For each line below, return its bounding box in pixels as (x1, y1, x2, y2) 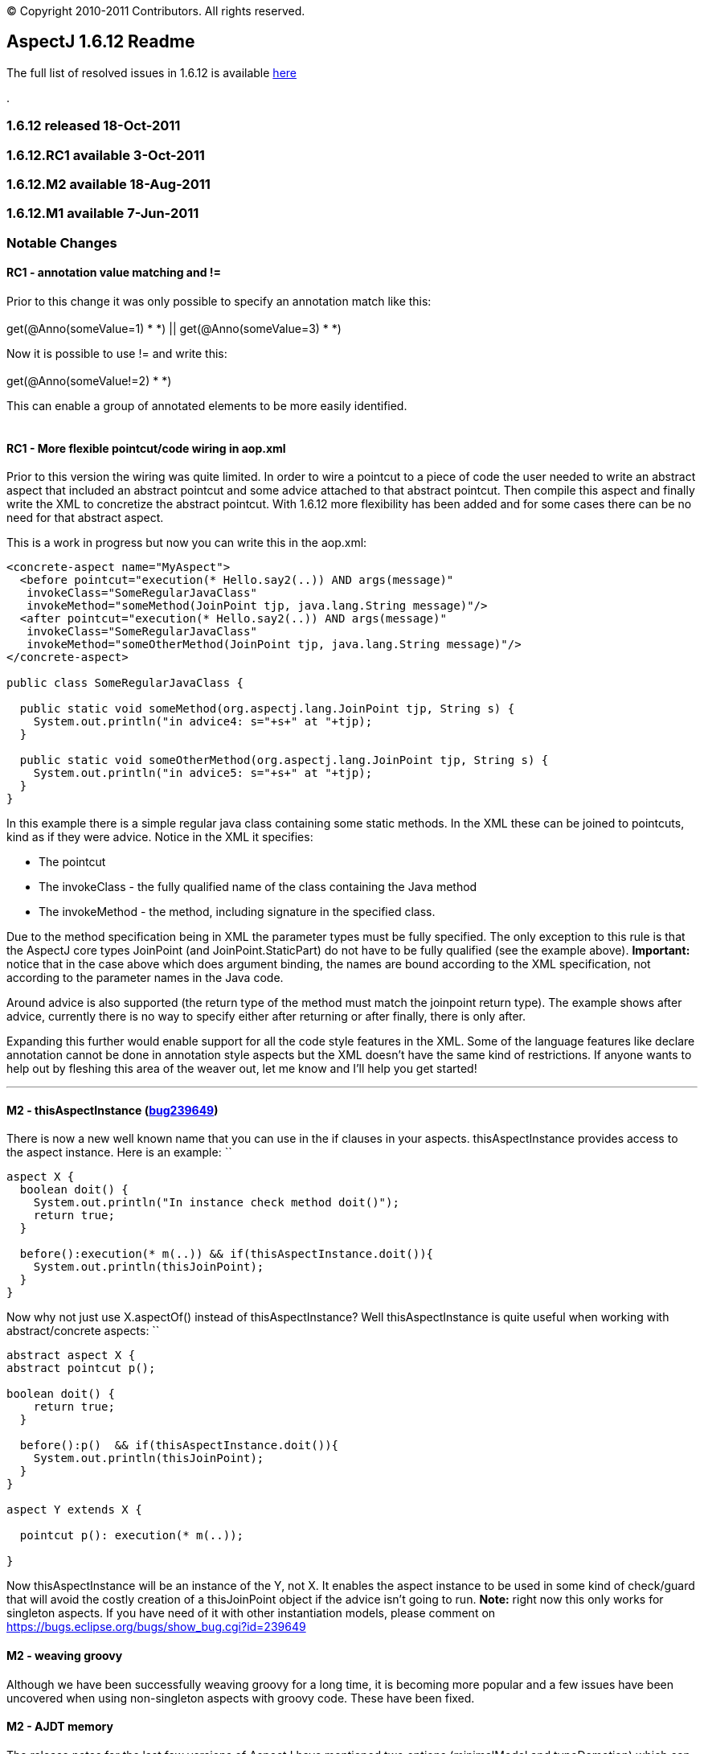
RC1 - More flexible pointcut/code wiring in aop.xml (6, 441, 286, 455)
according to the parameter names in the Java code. (6, 971, 284, 985)
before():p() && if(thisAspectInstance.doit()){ (19, 1439, 339, 1452)
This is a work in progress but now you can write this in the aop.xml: (6, 536, 367, 550)
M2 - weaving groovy (6, 1648, 123, 1662)
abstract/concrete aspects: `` (6, 1324, 160, 1338)
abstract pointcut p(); (6, 1362, 156, 1375)
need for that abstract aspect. (6, 511, 164, 525)
